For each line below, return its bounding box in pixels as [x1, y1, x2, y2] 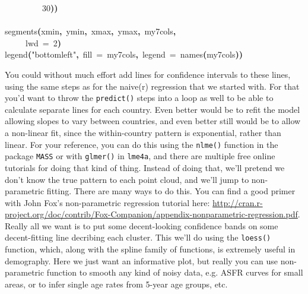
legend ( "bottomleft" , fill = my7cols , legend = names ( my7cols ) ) [5, 48, 243, 61]
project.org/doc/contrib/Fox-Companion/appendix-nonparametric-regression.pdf [5, 208, 298, 220]
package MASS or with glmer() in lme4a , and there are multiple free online [5, 150, 275, 162]
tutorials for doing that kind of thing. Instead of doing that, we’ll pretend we [5, 161, 285, 173]
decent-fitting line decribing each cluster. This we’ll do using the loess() [5, 231, 271, 244]
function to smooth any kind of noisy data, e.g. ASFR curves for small [46, 266, 303, 279]
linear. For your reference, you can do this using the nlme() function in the [5, 138, 278, 150]
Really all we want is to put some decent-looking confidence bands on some [5, 219, 278, 232]
